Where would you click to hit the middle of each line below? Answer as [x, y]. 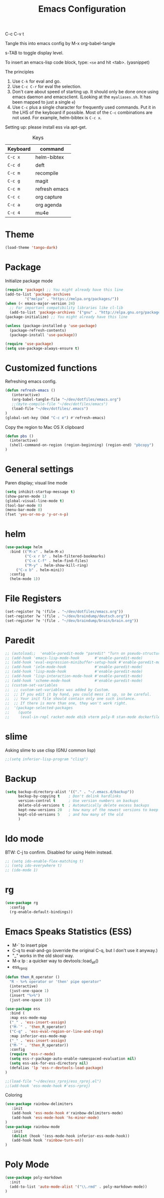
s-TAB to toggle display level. [34, 53]
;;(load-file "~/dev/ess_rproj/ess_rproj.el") [53, 1081]
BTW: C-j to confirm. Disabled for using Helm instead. [59, 852]
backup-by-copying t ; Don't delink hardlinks [69, 796]
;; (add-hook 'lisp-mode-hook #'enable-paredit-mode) [74, 672]
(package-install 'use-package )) [43, 335]
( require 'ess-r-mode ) [32, 1054]
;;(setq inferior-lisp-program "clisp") [47, 759]
